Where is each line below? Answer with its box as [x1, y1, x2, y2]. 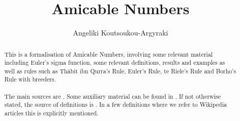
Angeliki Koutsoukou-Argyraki [73, 27, 168, 38]
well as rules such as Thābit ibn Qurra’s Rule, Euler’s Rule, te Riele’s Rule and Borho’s [4, 66, 236, 75]
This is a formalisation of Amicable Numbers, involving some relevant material [4, 50, 213, 58]
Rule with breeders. [4, 75, 56, 84]
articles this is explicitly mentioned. [4, 109, 99, 117]
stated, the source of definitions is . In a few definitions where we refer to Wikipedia [4, 100, 227, 109]
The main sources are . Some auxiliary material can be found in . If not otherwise [4, 92, 221, 100]
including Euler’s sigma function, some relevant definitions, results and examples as [4, 58, 225, 67]
